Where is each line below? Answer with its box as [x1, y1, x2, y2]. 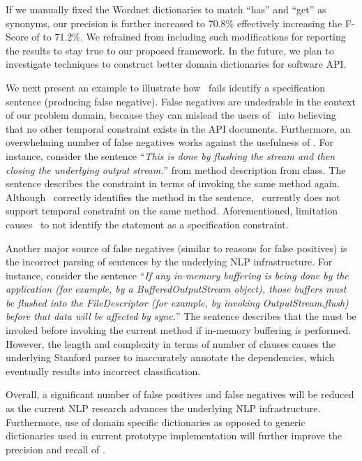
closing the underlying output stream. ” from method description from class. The [6, 162, 346, 177]
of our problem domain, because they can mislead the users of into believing [6, 108, 336, 122]
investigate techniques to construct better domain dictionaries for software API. [6, 57, 347, 71]
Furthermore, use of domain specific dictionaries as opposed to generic [6, 414, 306, 429]
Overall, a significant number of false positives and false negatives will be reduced [6, 387, 354, 402]
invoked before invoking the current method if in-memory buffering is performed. [6, 323, 352, 337]
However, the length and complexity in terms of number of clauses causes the [6, 336, 335, 351]
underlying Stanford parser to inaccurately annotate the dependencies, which [6, 350, 335, 365]
